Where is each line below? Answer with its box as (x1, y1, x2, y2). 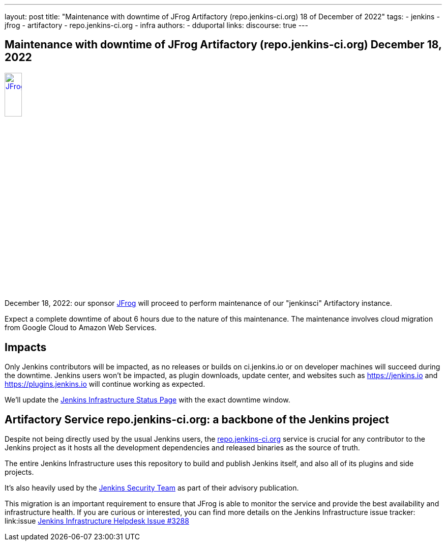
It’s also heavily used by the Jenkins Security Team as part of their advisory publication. (5, 483, 299, 492)
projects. (5, 467, 34, 476)
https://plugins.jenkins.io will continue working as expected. (5, 380, 205, 389)
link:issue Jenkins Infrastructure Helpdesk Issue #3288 (5, 516, 189, 525)
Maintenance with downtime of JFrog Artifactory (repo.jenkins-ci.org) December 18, (5, 38, 442, 51)
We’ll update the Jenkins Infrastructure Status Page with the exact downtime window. (5, 395, 290, 405)
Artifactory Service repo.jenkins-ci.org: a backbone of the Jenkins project (5, 413, 389, 426)
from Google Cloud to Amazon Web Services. (5, 323, 157, 332)
